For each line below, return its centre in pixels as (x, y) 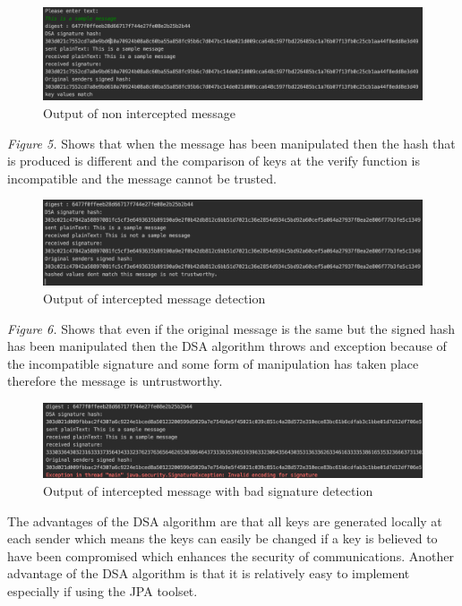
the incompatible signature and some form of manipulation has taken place (213, 363)
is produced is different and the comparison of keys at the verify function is (214, 161)
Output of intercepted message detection (154, 298)
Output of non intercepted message (139, 112)
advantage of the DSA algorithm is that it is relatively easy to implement (209, 573)
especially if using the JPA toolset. (103, 590)
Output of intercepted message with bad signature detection (208, 491)
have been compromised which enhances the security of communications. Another (231, 555)
